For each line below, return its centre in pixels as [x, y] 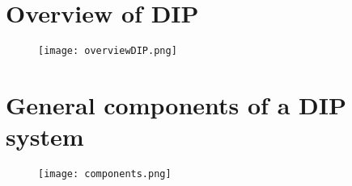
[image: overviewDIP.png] [108, 51]
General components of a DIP [176, 104]
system [45, 136]
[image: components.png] [105, 174]
